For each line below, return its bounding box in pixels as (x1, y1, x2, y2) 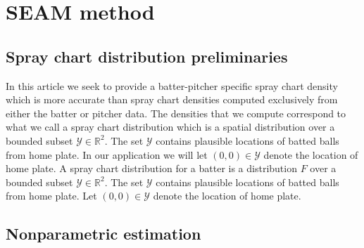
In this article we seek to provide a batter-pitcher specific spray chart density (6, 78, 338, 93)
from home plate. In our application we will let (6, 147, 208, 162)
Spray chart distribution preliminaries (6, 45, 288, 67)
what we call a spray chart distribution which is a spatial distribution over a (6, 119, 335, 134)
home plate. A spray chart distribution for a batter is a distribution (6, 161, 297, 176)
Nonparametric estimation (6, 223, 201, 244)
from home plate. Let (6, 188, 97, 203)
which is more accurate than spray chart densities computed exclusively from (6, 92, 338, 107)
